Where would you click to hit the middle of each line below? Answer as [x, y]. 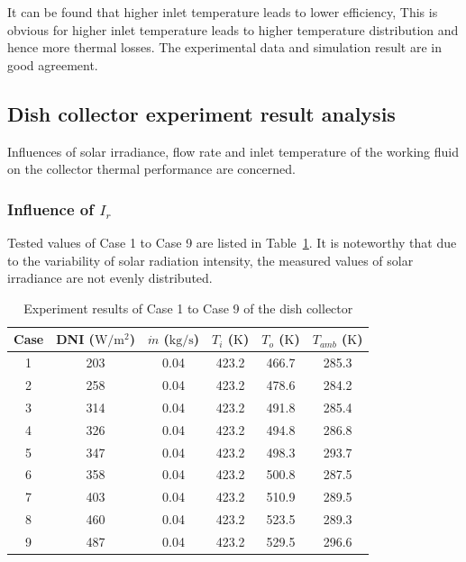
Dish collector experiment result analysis [201, 113]
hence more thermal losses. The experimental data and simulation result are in [224, 47]
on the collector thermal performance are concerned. [151, 169]
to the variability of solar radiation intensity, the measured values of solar [210, 260]
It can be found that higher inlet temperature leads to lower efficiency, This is [223, 12]
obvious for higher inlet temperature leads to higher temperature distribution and [233, 29]
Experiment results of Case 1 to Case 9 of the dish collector [188, 308]
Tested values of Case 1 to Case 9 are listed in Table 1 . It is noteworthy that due [232, 242]
